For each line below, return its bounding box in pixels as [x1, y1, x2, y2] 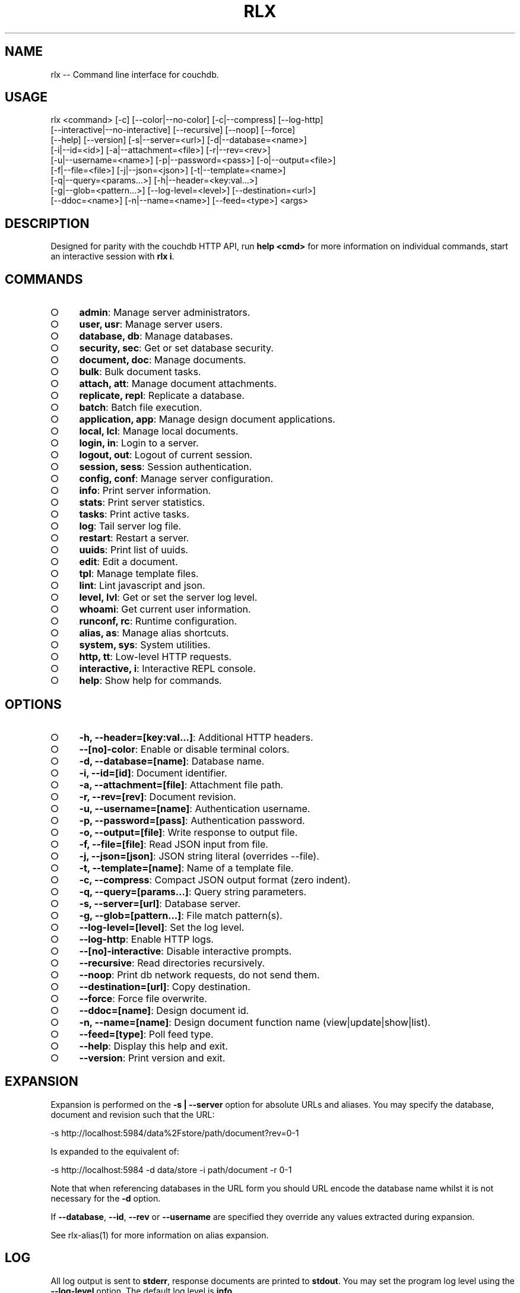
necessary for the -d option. [50, 1193, 161, 1203]
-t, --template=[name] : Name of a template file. [79, 861, 294, 874]
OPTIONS [5, 696, 62, 712]
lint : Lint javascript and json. [79, 579, 205, 592]
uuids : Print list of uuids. [79, 544, 188, 556]
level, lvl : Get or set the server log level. [79, 591, 258, 604]
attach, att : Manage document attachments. [79, 378, 277, 390]
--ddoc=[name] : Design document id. [79, 1004, 249, 1016]
